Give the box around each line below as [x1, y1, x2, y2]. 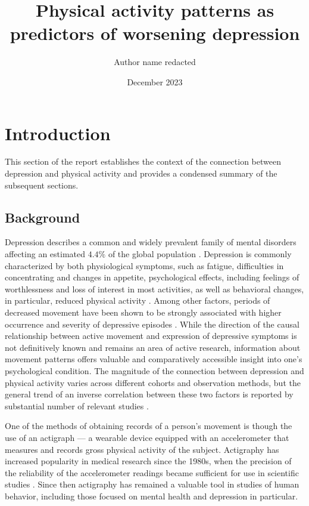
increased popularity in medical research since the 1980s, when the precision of [5, 455, 292, 467]
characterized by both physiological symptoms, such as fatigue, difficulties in [5, 259, 284, 271]
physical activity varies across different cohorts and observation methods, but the [5, 376, 301, 388]
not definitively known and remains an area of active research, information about [5, 341, 301, 353]
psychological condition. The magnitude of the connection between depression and [5, 364, 304, 377]
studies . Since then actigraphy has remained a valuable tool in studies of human [5, 478, 299, 490]
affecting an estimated [5, 248, 86, 260]
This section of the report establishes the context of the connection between [5, 155, 281, 168]
